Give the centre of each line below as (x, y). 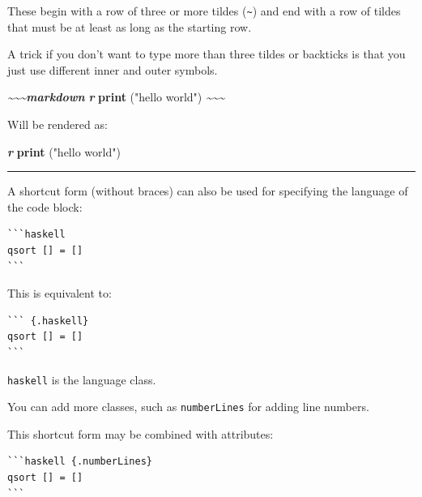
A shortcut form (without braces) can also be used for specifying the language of (208, 191)
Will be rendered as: (58, 124)
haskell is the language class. (82, 379)
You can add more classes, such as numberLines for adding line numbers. (188, 407)
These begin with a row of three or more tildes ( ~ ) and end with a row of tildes (204, 11)
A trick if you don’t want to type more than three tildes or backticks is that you (207, 54)
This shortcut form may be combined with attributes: (141, 433)
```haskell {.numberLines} (80, 462)
